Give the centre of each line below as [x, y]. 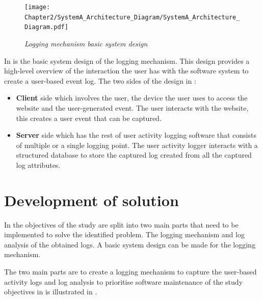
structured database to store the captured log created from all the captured [134, 155]
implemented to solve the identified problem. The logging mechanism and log [124, 234]
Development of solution [91, 200]
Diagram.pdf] [46, 27]
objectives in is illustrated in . [51, 292]
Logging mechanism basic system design [86, 43]
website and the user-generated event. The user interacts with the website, [132, 107]
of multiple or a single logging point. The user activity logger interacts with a [137, 145]
